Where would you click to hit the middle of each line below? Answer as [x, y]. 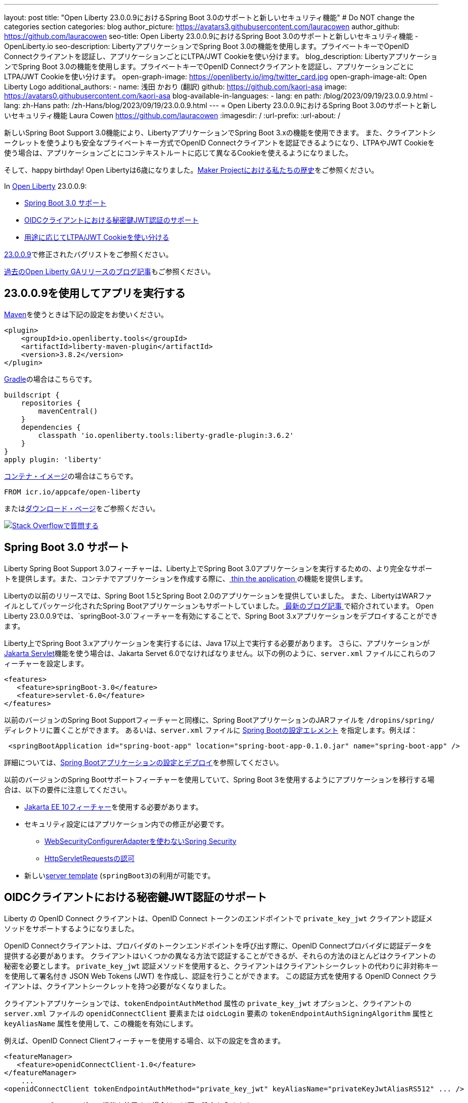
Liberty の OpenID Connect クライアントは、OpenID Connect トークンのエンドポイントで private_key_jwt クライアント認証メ [219, 918]
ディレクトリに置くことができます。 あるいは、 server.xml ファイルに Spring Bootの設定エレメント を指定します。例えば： [211, 730]
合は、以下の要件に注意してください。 [68, 789]
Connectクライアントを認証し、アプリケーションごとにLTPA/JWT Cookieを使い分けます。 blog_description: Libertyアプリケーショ [221, 56]
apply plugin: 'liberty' [53, 459]
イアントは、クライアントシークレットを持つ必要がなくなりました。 [117, 986]
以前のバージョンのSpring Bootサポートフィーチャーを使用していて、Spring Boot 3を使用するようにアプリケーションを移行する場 [219, 779]
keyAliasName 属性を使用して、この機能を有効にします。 [101, 1023]
